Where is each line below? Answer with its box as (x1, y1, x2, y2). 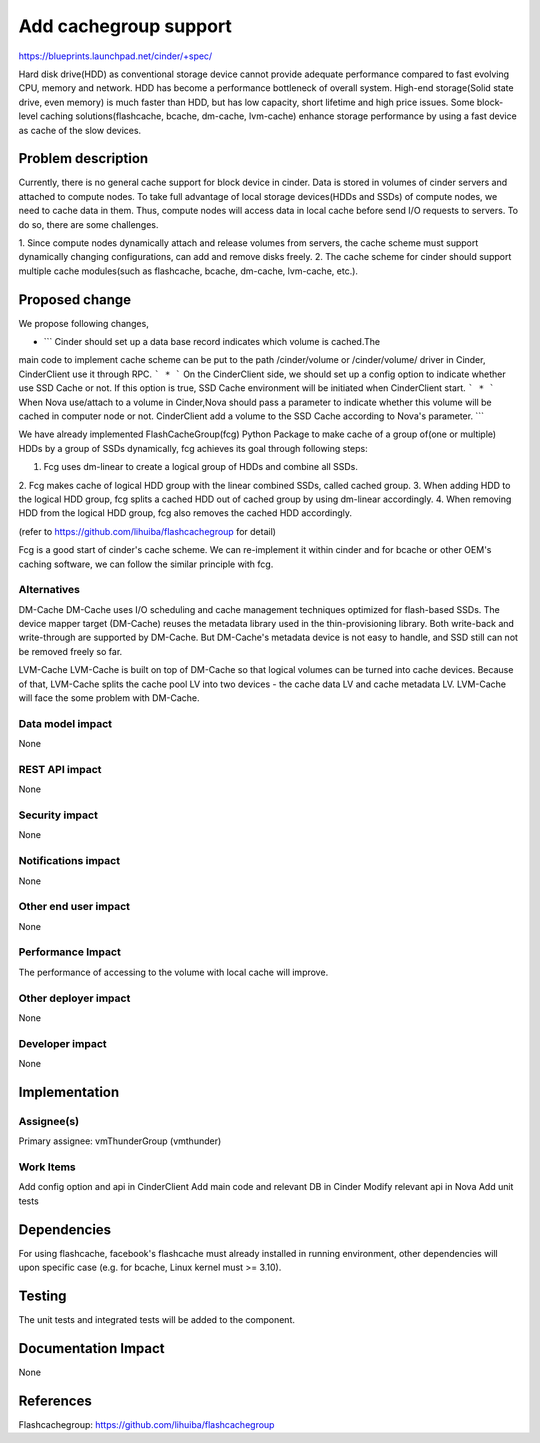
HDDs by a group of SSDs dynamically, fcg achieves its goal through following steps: (18, 442, 369, 454)
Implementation (18, 1083, 120, 1100)
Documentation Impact (18, 1340, 165, 1357)
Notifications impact (18, 854, 120, 868)
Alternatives (18, 583, 80, 597)
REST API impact (18, 762, 102, 776)
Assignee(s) (18, 1114, 80, 1128)
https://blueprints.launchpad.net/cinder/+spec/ (18, 50, 213, 62)
